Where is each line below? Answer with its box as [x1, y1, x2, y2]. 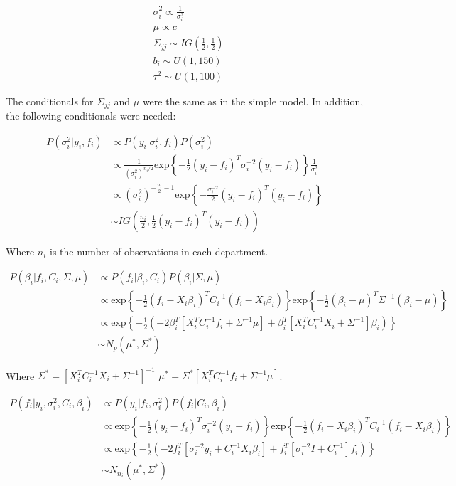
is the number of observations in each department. [50, 243, 268, 258]
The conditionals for [6, 93, 94, 108]
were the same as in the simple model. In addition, [142, 93, 364, 108]
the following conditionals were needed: [6, 108, 176, 123]
